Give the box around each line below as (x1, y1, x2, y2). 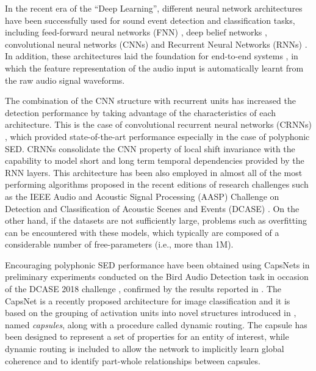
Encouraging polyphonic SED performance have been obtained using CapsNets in (5, 258, 310, 271)
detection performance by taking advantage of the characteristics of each (5, 106, 276, 119)
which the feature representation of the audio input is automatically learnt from (5, 61, 304, 74)
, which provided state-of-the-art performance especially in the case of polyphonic (5, 130, 310, 142)
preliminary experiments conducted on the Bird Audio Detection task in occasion (5, 270, 309, 283)
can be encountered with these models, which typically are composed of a (5, 226, 279, 238)
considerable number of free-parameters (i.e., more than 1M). (5, 238, 234, 251)
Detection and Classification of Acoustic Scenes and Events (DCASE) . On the (5, 202, 300, 215)
